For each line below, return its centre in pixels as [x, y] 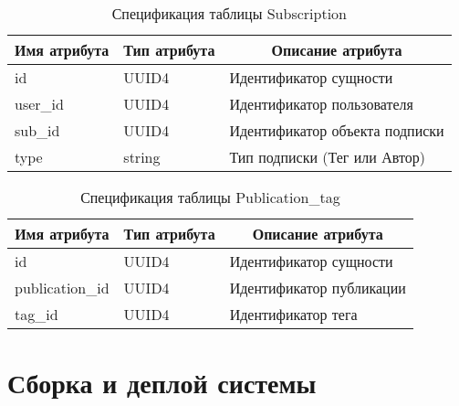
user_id [39, 104]
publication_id [62, 288]
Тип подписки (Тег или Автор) [327, 157]
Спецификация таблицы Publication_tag [210, 197]
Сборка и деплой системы [162, 383]
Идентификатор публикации [318, 288]
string [142, 157]
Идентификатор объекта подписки [337, 130]
